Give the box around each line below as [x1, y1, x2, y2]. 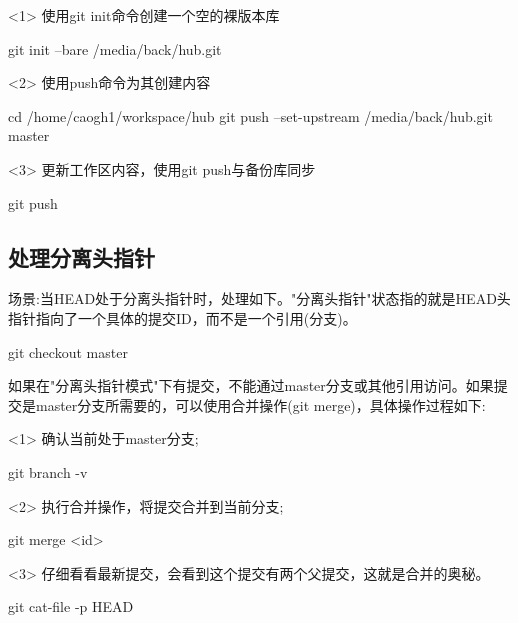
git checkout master [8, 341, 128, 362]
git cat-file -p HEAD [8, 596, 134, 617]
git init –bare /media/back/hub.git [8, 38, 222, 59]
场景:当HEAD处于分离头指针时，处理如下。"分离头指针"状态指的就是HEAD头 [8, 288, 511, 309]
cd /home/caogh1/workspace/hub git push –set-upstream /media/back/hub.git [8, 105, 493, 126]
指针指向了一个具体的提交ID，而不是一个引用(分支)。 [8, 307, 357, 328]
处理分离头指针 [8, 241, 155, 272]
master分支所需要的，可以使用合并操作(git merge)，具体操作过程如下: [35, 394, 486, 415]
